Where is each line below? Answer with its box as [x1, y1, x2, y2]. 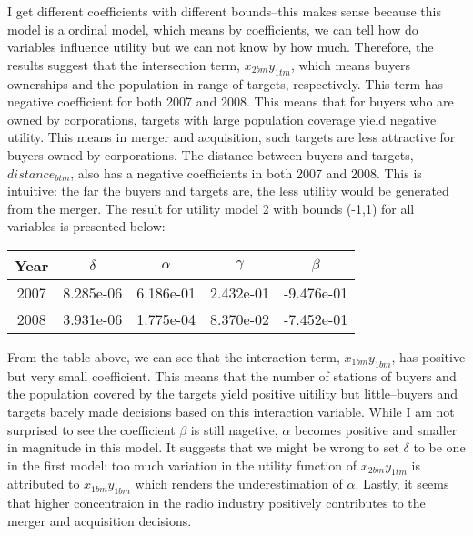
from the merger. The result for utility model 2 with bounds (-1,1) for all [7, 198, 415, 217]
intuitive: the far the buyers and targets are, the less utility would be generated [7, 181, 449, 200]
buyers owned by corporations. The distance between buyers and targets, [7, 145, 414, 164]
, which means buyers [290, 55, 411, 74]
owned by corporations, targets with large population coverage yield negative [7, 109, 437, 128]
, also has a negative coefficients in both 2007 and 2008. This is [70, 163, 422, 182]
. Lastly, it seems [355, 474, 449, 493]
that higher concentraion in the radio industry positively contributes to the [7, 493, 426, 512]
